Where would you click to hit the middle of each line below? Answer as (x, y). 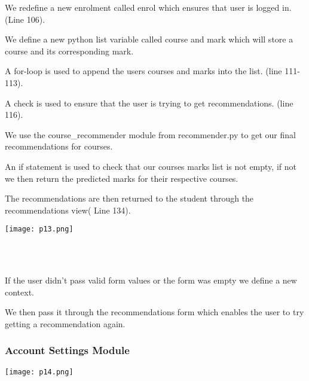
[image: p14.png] (39, 372)
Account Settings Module (67, 350)
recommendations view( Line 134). (68, 210)
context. (19, 292)
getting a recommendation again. (65, 323)
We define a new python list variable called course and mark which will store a (149, 39)
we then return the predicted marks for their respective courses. (122, 178)
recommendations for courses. (59, 146)
